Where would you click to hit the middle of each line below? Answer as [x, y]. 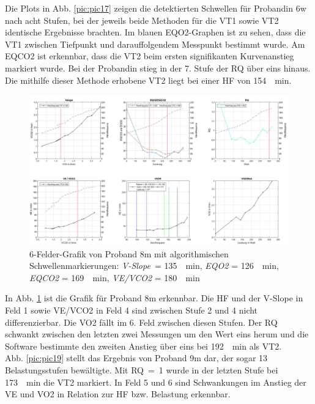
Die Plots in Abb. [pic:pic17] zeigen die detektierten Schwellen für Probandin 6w [156, 8]
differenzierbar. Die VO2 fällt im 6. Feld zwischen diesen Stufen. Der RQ [141, 322]
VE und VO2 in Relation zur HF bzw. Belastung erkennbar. [118, 394]
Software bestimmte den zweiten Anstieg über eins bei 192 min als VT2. [143, 346]
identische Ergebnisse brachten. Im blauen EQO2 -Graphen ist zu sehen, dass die [155, 32]
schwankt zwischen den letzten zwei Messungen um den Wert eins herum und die [157, 334]
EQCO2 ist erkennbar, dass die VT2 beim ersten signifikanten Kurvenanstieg [150, 56]
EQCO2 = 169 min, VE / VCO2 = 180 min [115, 277]
